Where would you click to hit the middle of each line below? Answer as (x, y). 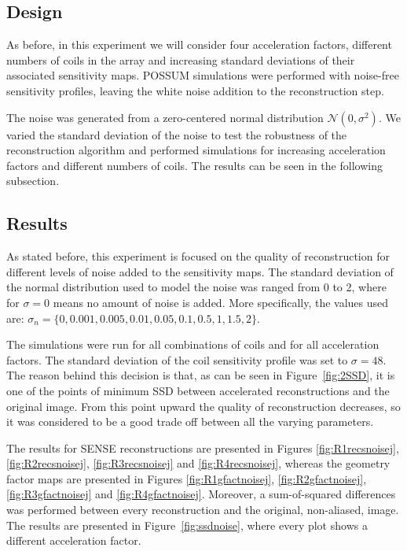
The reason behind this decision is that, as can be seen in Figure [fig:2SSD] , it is (201, 375)
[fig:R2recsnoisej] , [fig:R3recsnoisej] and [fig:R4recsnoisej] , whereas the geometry (198, 463)
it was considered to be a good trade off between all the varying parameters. (190, 422)
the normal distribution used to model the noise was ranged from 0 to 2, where (196, 287)
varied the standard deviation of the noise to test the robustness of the (177, 134)
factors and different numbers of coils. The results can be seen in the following (194, 165)
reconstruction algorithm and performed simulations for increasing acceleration (196, 150)
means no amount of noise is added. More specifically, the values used (221, 302)
